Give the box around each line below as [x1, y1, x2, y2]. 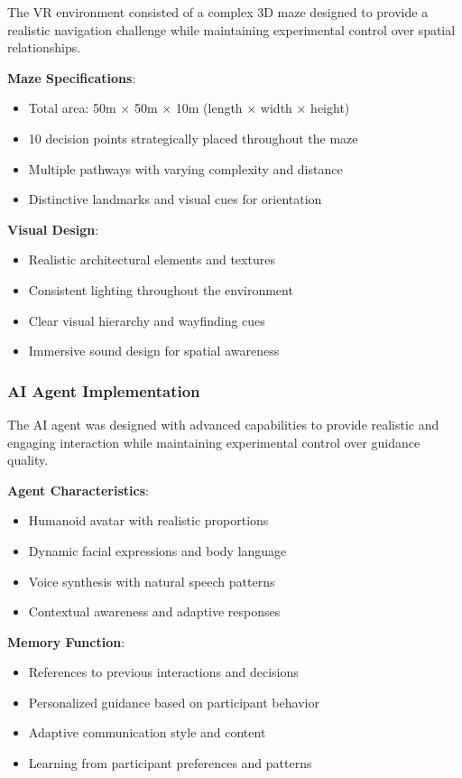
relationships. [7, 38, 81, 57]
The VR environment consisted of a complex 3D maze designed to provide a [7, 3, 429, 21]
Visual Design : [7, 219, 99, 238]
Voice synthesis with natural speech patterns [28, 571, 275, 590]
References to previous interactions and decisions [28, 662, 299, 681]
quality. [7, 450, 49, 469]
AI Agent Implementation [7, 379, 200, 402]
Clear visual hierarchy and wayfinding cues [28, 310, 265, 329]
